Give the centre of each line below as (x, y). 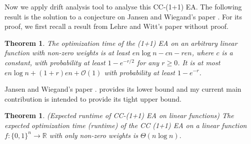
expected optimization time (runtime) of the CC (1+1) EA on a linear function (126, 125)
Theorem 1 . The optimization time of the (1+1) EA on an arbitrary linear (121, 43)
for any (148, 62)
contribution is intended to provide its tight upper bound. (93, 98)
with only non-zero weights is (94, 135)
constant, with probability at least (55, 62)
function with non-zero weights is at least (67, 53)
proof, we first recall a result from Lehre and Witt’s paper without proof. (117, 26)
